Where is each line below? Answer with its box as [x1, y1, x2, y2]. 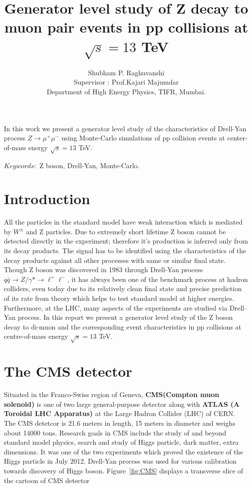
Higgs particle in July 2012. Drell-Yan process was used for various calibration [4, 456, 237, 466]
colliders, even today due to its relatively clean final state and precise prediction [4, 283, 242, 294]
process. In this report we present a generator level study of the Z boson [17, 312, 233, 322]
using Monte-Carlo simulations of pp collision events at [61, 133, 225, 143]
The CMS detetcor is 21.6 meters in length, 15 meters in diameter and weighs [4, 418, 235, 428]
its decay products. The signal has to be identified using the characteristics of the [4, 245, 246, 256]
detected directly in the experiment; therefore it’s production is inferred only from [4, 236, 248, 246]
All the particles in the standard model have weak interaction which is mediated [4, 217, 243, 227]
